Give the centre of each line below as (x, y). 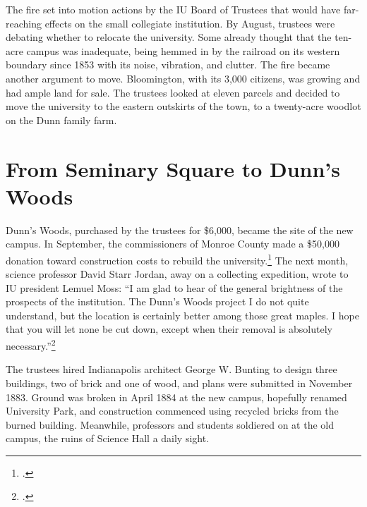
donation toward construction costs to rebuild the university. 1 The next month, (177, 259)
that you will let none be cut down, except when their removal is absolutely (169, 329)
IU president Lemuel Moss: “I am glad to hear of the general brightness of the (174, 287)
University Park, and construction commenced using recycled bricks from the (172, 411)
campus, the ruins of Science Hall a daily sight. (108, 438)
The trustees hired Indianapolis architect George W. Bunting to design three (172, 369)
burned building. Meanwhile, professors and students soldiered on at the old (170, 424)
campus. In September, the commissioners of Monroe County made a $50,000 (173, 244)
